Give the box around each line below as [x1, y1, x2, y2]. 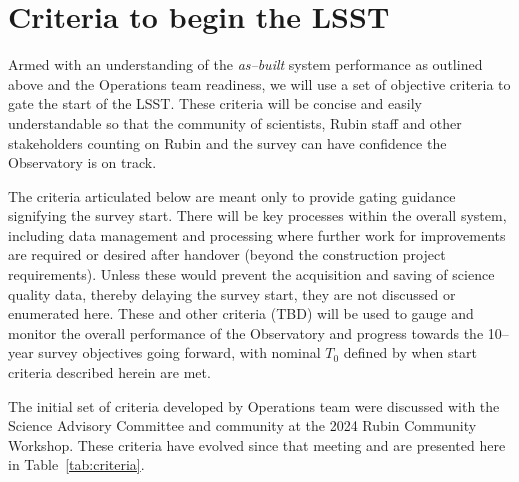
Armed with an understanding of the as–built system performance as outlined [8, 54, 483, 75]
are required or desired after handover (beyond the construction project [8, 244, 446, 265]
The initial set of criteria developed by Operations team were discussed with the [8, 395, 500, 416]
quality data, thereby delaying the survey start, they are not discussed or [8, 283, 456, 304]
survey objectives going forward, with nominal [38, 342, 321, 363]
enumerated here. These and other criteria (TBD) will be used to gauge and [8, 303, 474, 324]
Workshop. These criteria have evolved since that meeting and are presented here [8, 434, 506, 455]
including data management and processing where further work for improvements [8, 224, 506, 245]
